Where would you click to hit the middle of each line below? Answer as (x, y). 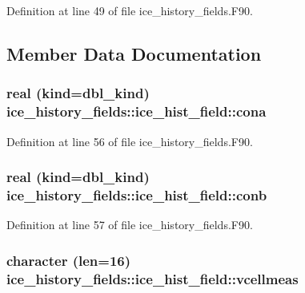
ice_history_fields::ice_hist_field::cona (136, 111)
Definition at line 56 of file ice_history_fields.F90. (130, 141)
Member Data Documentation (134, 53)
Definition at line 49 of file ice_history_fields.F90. (130, 10)
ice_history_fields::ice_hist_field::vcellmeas (152, 278)
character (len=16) (69, 260)
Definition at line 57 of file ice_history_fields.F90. (130, 225)
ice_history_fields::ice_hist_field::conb (137, 194)
